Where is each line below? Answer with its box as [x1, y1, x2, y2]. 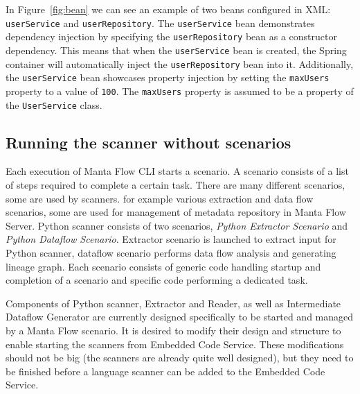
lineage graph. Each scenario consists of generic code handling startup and [6, 259, 321, 273]
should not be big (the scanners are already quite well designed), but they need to [6, 350, 354, 365]
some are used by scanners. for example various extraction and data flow [6, 191, 314, 205]
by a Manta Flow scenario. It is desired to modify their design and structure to [6, 323, 341, 337]
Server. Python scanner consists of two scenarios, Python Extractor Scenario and [6, 218, 348, 232]
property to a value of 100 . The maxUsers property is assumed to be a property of [6, 83, 354, 98]
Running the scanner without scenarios [6, 131, 291, 153]
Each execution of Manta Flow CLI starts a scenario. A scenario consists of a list [6, 164, 349, 178]
